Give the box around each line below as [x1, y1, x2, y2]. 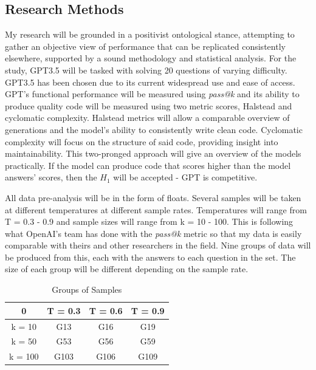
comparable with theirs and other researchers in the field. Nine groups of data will [5, 239, 311, 252]
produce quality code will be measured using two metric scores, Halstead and [5, 99, 292, 112]
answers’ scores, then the [5, 171, 97, 183]
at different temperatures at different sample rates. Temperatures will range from [5, 203, 307, 216]
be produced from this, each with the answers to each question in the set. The [5, 250, 296, 263]
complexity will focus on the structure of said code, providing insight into [5, 135, 278, 148]
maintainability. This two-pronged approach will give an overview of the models [5, 147, 301, 160]
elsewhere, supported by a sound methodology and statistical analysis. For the [5, 52, 297, 64]
